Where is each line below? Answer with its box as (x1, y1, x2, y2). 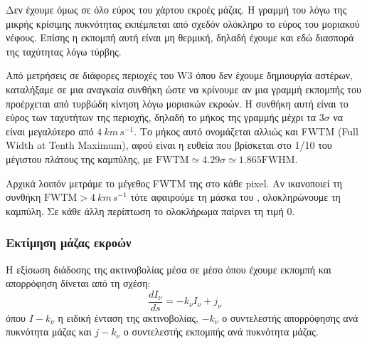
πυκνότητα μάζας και (6, 324, 92, 339)
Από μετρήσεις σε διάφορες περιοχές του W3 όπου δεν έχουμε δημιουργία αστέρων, (6, 68, 353, 83)
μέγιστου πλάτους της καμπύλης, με (6, 151, 153, 166)
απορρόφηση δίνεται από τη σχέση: (6, 276, 151, 291)
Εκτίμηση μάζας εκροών (6, 234, 132, 251)
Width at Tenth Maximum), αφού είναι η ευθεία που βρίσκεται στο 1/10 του (6, 137, 332, 152)
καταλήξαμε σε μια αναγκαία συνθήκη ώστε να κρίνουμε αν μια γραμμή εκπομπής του (6, 81, 361, 96)
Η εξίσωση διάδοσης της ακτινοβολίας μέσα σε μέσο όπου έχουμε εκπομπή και (6, 261, 331, 276)
